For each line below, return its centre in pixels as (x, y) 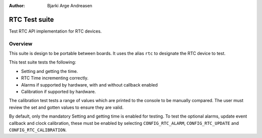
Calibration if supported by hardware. (58, 92)
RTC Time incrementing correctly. (55, 78)
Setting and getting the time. (49, 71)
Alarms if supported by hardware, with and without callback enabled (89, 85)
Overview (21, 44)
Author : (17, 6)
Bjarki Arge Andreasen (70, 6)
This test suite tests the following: (42, 62)
